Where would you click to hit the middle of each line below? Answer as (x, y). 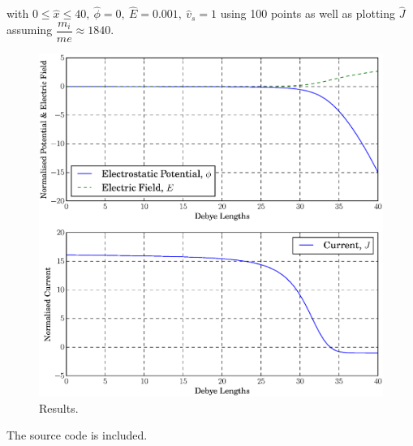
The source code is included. (77, 435)
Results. (59, 407)
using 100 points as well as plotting (308, 13)
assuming (30, 30)
